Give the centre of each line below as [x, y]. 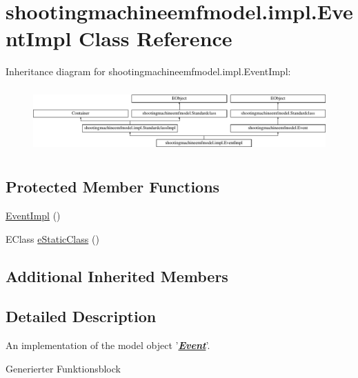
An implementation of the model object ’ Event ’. [108, 345]
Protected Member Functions [113, 187]
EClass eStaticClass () [52, 238]
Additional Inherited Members [117, 276]
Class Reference [156, 38]
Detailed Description [81, 316]
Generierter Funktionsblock [63, 368]
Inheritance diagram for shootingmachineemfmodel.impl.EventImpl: [148, 71]
